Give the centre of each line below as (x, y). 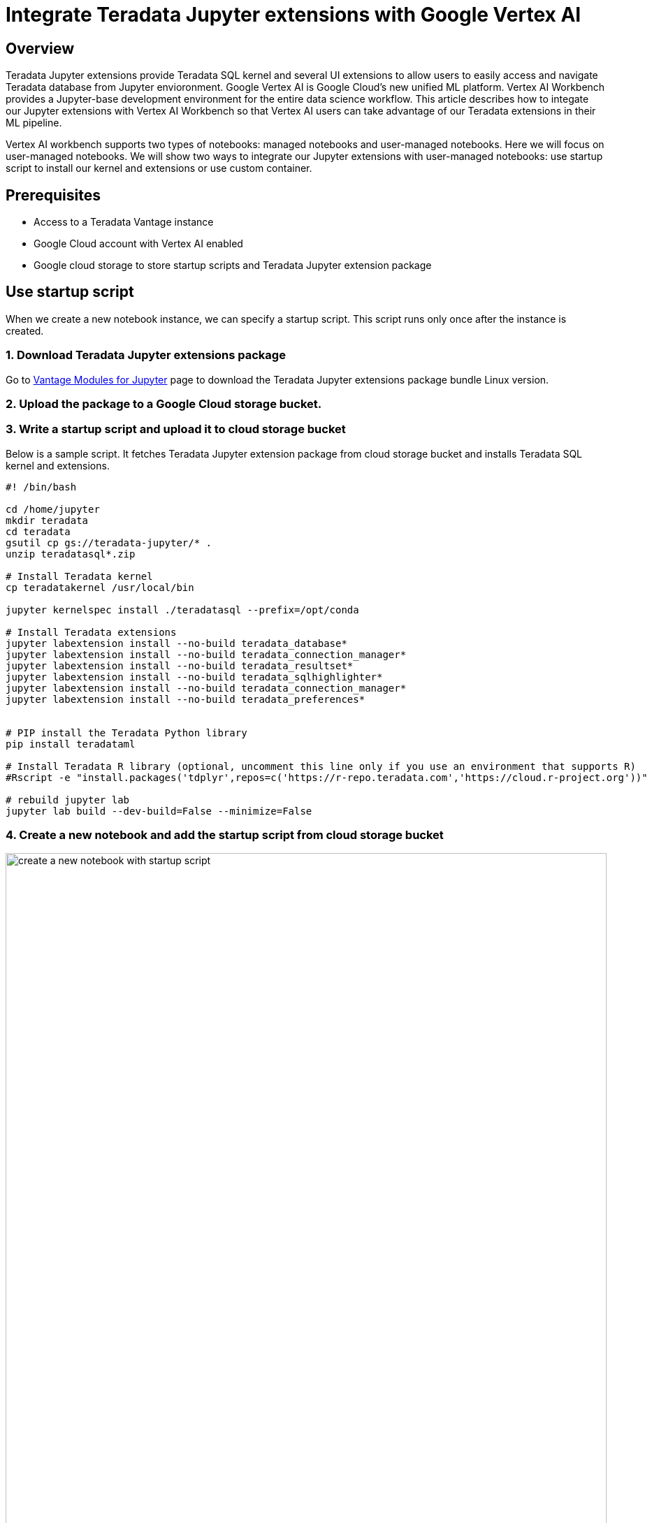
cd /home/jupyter (53, 509)
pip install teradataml (71, 744)
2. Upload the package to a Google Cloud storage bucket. (164, 403)
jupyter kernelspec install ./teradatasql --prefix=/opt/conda (182, 610)
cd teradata (38, 531)
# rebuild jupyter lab (68, 800)
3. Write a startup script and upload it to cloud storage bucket (176, 429)
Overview (40, 48)
